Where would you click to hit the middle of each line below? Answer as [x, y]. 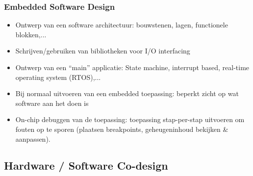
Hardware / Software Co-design [86, 165]
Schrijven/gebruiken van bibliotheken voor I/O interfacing [103, 51]
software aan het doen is [52, 103]
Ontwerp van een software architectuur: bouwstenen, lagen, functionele [122, 25]
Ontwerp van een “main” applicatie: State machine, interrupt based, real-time [132, 67]
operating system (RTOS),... [58, 77]
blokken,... [31, 34]
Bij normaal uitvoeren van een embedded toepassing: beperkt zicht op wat [127, 93]
